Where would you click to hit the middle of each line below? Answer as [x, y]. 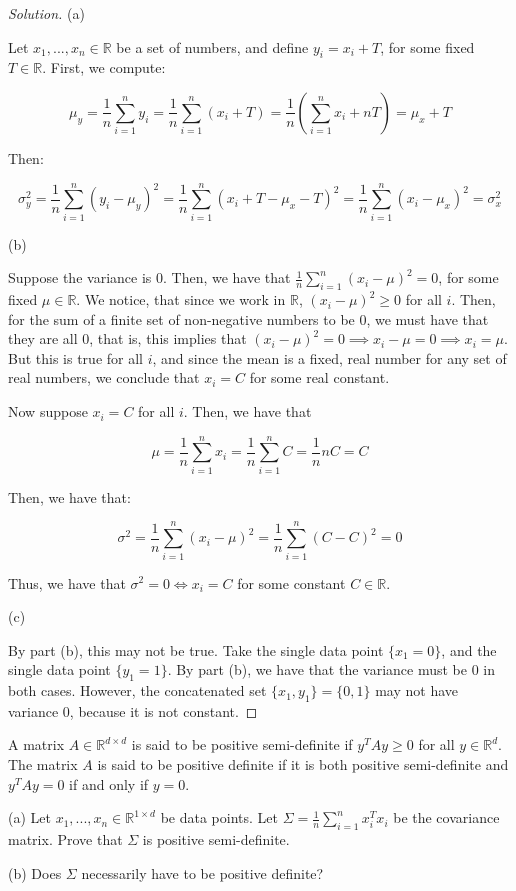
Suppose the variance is [80, 277]
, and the [469, 649]
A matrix [36, 744]
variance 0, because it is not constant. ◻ [133, 710]
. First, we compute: [104, 67]
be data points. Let [219, 817]
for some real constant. [319, 377]
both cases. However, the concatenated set [137, 690]
